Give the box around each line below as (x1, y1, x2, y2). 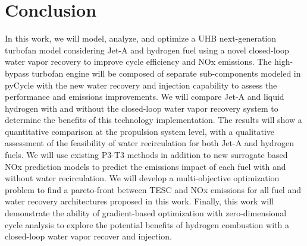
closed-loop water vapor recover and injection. (5, 230, 173, 242)
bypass (5, 67, 29, 79)
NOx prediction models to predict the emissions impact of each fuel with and (5, 160, 286, 172)
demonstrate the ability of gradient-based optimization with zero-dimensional (5, 207, 287, 219)
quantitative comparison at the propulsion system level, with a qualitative (5, 125, 275, 137)
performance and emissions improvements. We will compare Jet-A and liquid (5, 90, 284, 103)
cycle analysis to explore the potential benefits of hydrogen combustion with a (5, 218, 289, 231)
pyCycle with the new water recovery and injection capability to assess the (5, 78, 277, 91)
